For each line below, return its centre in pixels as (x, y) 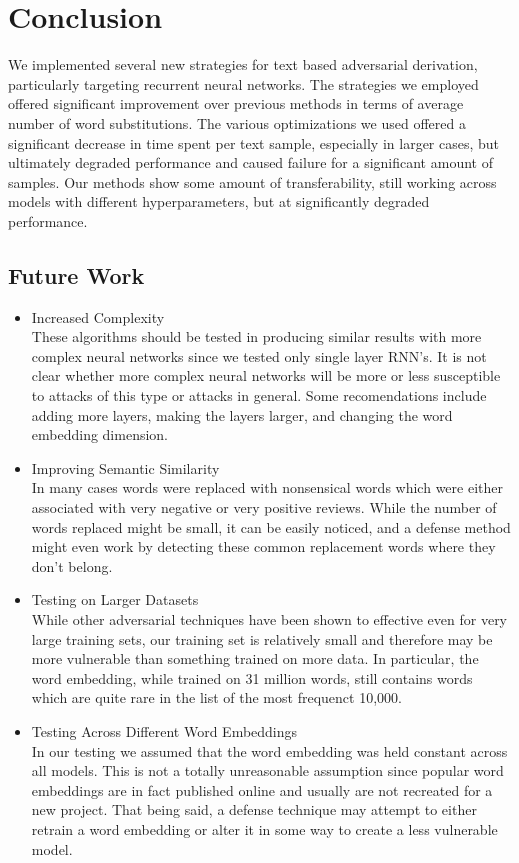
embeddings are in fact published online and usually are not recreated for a (262, 789)
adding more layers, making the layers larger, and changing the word (242, 414)
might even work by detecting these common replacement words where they (263, 546)
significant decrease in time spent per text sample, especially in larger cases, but (254, 142)
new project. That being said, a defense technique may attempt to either (254, 809)
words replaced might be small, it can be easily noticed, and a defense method (271, 526)
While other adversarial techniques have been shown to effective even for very (269, 618)
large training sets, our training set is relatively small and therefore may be (262, 638)
